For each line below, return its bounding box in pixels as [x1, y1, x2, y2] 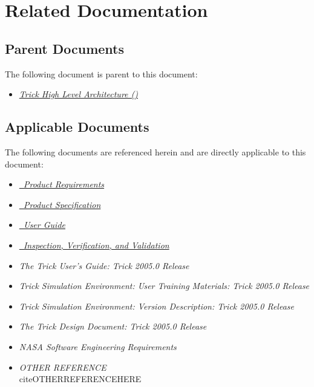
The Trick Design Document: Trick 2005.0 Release [19, 320, 207, 333]
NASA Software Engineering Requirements [19, 340, 177, 353]
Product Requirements [23, 178, 105, 190]
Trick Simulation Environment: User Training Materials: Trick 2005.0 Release [19, 279, 310, 292]
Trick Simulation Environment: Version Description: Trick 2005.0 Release [19, 299, 294, 312]
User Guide [23, 218, 65, 231]
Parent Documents [5, 39, 125, 57]
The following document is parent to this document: [5, 67, 198, 80]
